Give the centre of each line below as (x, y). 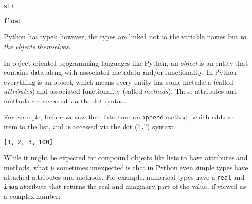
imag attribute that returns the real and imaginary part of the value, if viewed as (125, 186)
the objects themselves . (37, 46)
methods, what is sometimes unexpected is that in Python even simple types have (126, 167)
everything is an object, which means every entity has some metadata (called (118, 81)
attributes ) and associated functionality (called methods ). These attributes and (121, 91)
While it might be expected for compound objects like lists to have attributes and (126, 158)
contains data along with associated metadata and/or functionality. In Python (120, 72)
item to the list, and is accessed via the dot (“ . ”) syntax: (89, 127)
